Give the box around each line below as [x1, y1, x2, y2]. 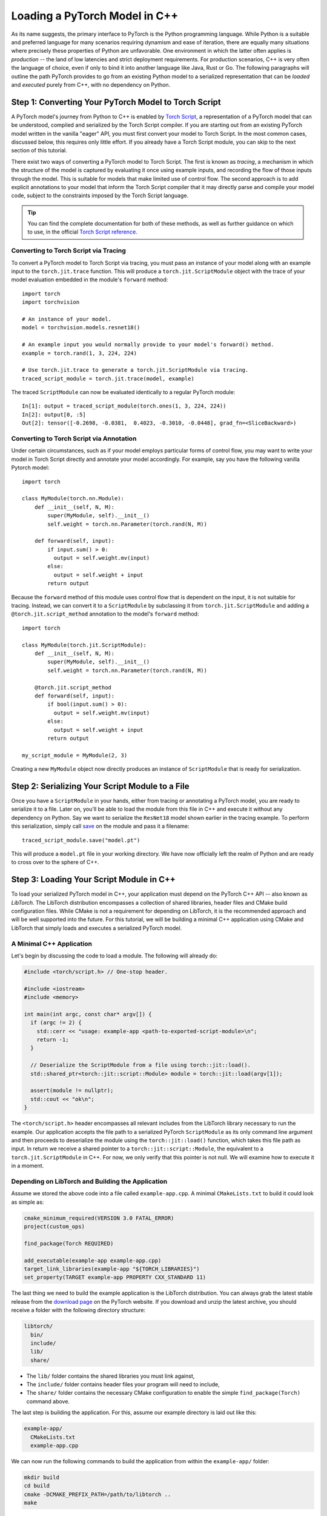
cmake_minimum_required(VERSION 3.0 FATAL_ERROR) [24, 1215, 174, 1221]
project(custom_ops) [24, 1223, 85, 1230]
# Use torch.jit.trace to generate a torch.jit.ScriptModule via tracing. [22, 367, 249, 374]
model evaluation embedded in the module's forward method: [11, 276, 168, 283]
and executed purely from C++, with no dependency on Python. [11, 81, 171, 88]
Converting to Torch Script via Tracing [11, 246, 127, 255]
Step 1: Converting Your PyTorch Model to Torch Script [11, 97, 221, 107]
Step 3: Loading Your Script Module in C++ [11, 874, 176, 885]
